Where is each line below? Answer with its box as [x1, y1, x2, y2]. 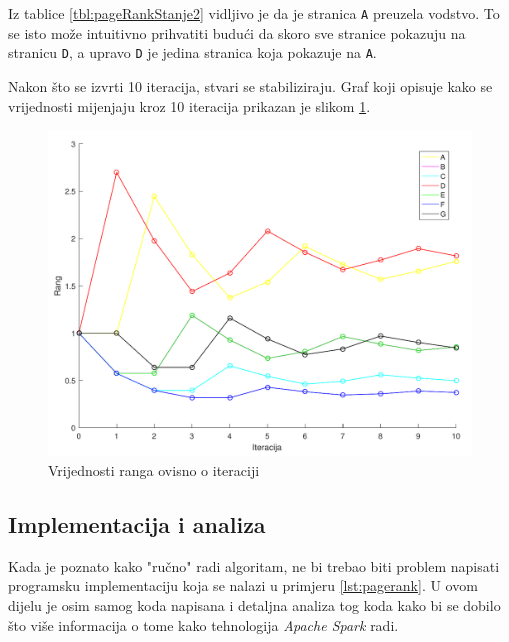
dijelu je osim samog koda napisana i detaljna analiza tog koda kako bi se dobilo [8, 594, 501, 615]
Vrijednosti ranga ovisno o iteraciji [48, 459, 260, 480]
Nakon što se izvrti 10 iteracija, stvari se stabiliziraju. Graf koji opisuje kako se [8, 75, 493, 96]
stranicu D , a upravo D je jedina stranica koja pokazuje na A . [8, 42, 377, 63]
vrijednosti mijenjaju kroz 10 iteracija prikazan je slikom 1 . [8, 95, 371, 116]
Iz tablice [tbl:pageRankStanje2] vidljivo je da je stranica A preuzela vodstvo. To [8, 3, 500, 23]
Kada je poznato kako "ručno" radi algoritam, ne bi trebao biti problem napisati [8, 555, 500, 576]
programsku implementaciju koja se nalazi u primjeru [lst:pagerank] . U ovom [8, 575, 478, 596]
